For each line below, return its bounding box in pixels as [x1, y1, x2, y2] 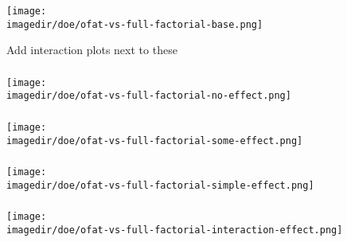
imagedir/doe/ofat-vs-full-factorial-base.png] [6, 18, 263, 30]
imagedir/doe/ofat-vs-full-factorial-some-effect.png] [6, 135, 303, 146]
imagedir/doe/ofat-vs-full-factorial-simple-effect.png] [6, 179, 314, 191]
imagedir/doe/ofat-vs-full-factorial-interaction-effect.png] [6, 224, 343, 236]
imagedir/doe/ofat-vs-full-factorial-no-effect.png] [6, 90, 291, 102]
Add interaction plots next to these [6, 41, 177, 58]
